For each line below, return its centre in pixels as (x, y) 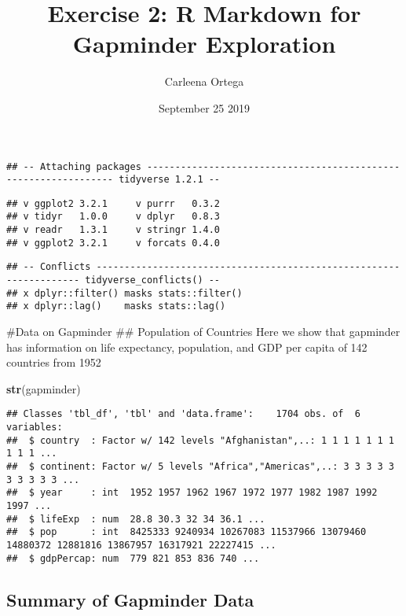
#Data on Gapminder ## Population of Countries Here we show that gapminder (203, 332)
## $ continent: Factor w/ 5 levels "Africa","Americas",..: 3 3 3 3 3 (200, 467)
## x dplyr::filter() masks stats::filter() (124, 293)
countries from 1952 (54, 362)
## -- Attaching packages (74, 166)
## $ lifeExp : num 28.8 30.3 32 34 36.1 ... (136, 519)
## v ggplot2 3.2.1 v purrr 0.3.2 (113, 203)
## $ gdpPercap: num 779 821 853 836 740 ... (133, 558)
